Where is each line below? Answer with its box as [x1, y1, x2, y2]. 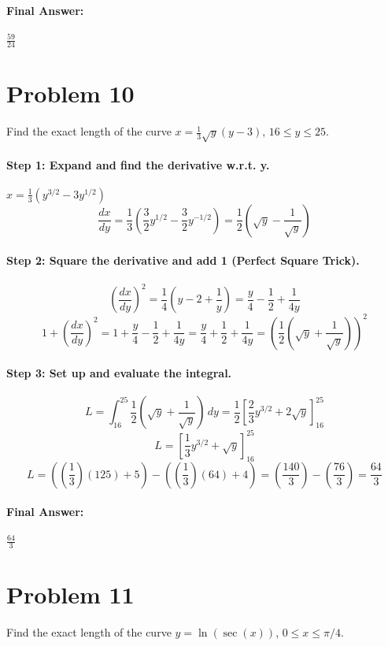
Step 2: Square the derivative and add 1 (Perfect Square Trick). [6, 252, 360, 269]
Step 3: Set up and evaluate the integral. [6, 365, 232, 381]
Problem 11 [6, 578, 135, 611]
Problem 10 [6, 77, 135, 110]
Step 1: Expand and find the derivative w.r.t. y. [6, 156, 270, 173]
